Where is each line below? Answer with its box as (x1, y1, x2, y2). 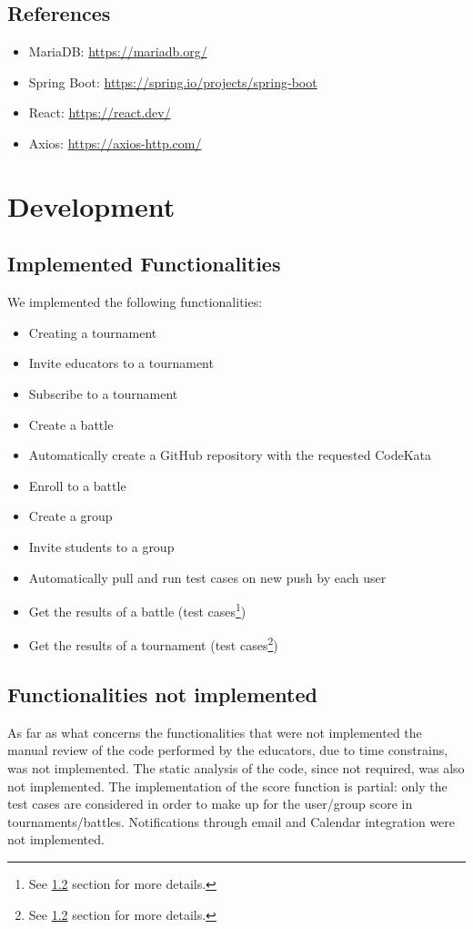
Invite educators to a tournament (28, 353, 214, 373)
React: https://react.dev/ (28, 103, 171, 122)
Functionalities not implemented (7, 679, 317, 708)
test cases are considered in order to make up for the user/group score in (7, 794, 413, 813)
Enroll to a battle (28, 475, 126, 495)
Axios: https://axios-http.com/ (28, 133, 202, 152)
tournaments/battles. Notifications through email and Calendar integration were (7, 812, 456, 831)
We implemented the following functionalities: (7, 292, 263, 311)
